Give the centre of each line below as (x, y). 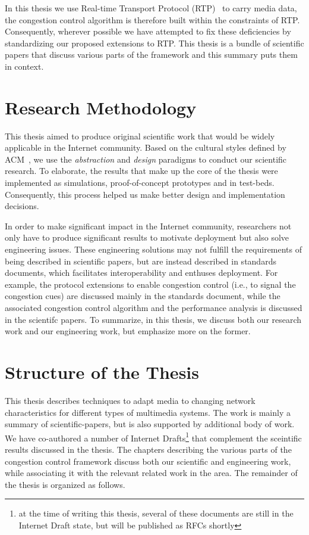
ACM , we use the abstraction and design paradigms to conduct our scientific (146, 159)
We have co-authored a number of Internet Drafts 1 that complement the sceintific (153, 437)
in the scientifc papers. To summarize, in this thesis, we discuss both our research (153, 319)
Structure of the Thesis (102, 371)
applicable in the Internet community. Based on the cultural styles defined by (146, 147)
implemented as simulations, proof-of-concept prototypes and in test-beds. (140, 183)
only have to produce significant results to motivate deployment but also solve (147, 237)
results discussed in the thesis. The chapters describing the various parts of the (148, 449)
